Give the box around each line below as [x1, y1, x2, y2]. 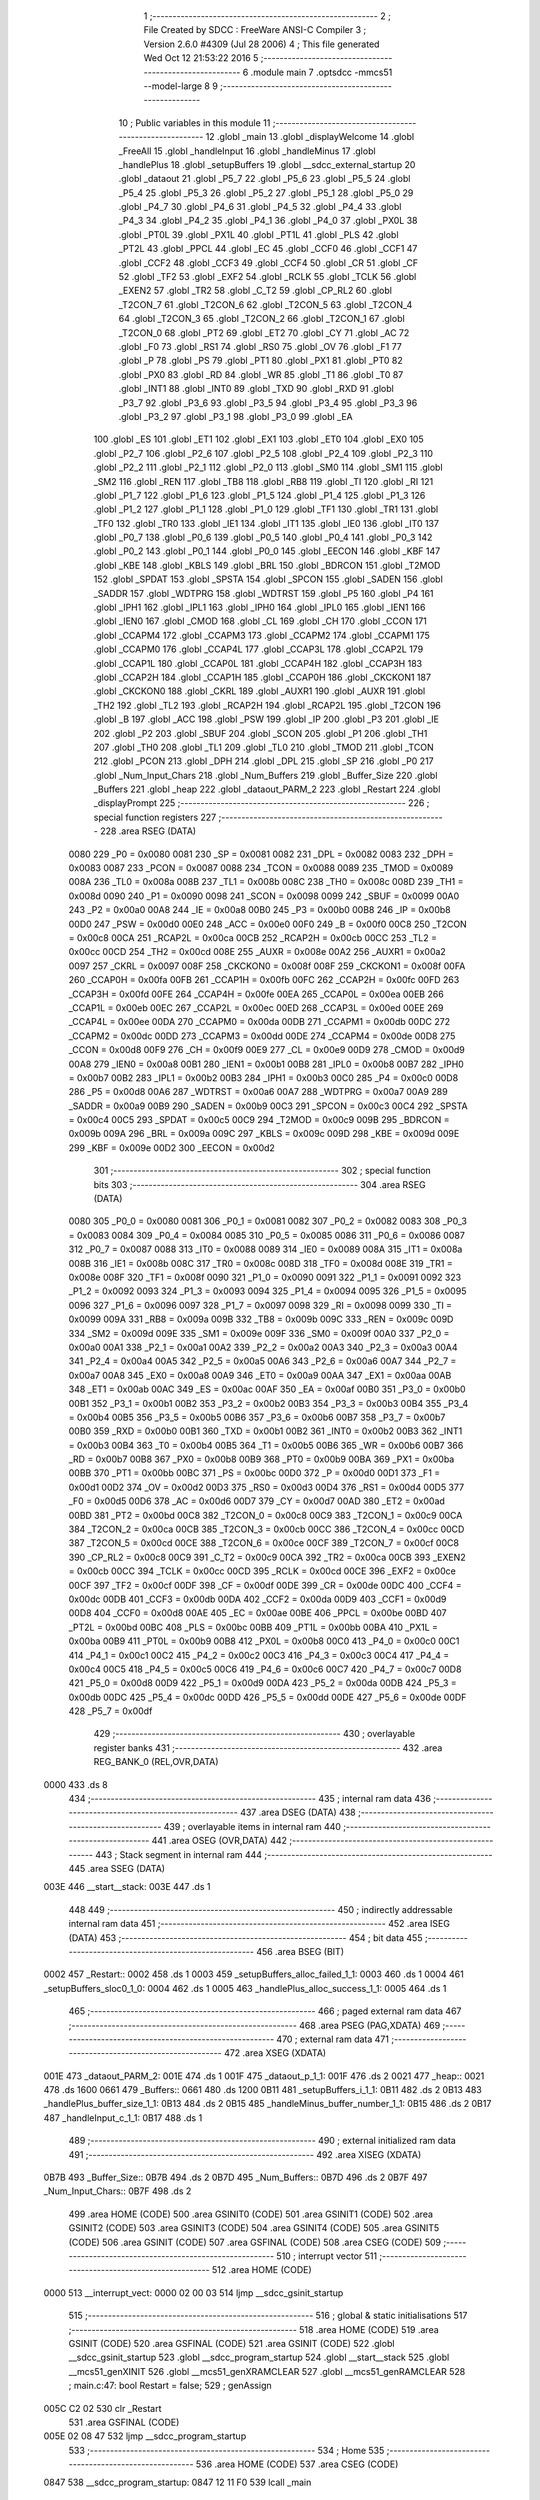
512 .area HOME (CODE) [211, 2264, 312, 2276]
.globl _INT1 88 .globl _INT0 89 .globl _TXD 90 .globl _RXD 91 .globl [118, 383, 394, 395]
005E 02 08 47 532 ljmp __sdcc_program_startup [43, 2430, 247, 2442]
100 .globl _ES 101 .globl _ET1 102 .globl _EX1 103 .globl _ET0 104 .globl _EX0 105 [93, 433, 424, 445]
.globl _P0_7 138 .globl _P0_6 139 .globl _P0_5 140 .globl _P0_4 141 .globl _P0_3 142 [93, 531, 433, 544]
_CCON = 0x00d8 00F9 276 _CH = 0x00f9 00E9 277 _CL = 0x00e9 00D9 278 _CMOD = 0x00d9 [68, 1044, 465, 1056]
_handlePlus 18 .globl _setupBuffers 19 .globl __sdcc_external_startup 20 [118, 158, 416, 170]
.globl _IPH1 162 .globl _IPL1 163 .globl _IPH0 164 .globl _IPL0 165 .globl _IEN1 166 [93, 601, 426, 614]
